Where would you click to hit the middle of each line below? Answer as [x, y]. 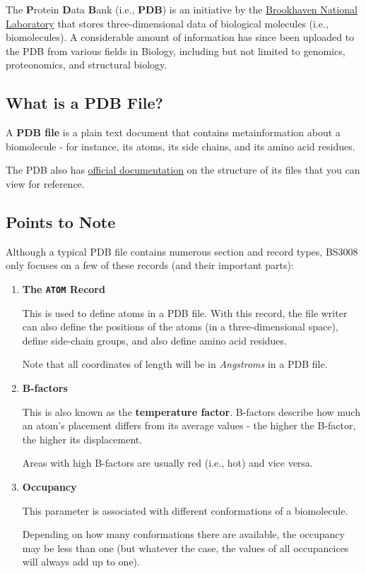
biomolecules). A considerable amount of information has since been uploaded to [180, 37]
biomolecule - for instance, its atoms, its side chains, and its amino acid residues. [181, 146]
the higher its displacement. [82, 439]
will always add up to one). [81, 562]
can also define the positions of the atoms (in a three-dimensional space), [180, 327]
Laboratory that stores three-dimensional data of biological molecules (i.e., [167, 23]
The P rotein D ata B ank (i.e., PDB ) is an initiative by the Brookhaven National [182, 9]
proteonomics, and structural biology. [87, 65]
